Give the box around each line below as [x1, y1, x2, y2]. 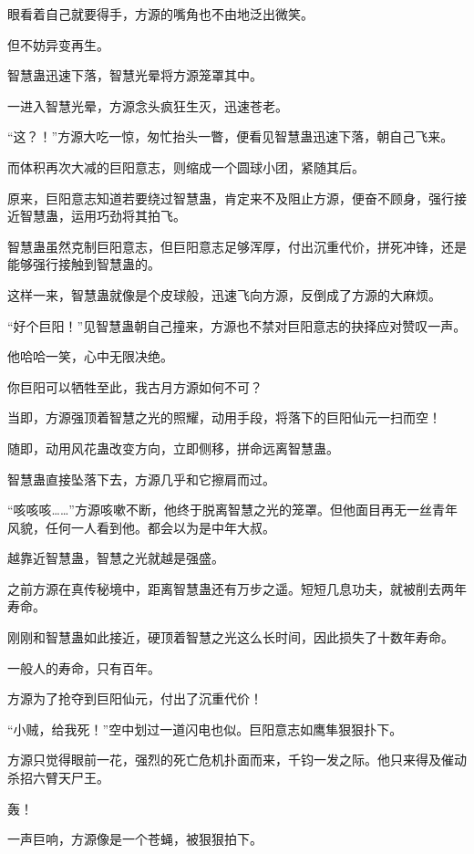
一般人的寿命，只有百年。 [7, 658, 160, 677]
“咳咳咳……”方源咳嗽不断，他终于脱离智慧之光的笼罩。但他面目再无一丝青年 [7, 500, 458, 519]
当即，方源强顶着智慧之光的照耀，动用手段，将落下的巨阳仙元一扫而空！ [7, 408, 441, 427]
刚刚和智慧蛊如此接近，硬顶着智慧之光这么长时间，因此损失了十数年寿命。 [7, 628, 454, 647]
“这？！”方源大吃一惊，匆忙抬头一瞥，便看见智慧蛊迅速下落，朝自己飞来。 [7, 127, 454, 146]
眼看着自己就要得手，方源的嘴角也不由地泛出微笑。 [7, 5, 314, 23]
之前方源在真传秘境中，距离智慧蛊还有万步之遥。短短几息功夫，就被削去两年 [7, 578, 467, 598]
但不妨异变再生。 [7, 35, 109, 54]
